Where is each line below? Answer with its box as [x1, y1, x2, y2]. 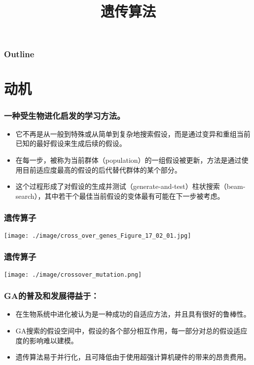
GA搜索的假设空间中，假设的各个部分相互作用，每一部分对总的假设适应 [15, 326, 248, 336]
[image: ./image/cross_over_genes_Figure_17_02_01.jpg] [4, 232, 191, 239]
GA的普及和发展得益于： [4, 290, 99, 302]
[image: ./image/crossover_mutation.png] [4, 271, 142, 278]
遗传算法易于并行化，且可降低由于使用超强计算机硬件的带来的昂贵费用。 [15, 352, 251, 362]
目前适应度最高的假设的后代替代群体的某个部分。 [22, 164, 181, 175]
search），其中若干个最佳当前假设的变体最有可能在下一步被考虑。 [15, 190, 224, 201]
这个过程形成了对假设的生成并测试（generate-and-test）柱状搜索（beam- [15, 181, 246, 191]
